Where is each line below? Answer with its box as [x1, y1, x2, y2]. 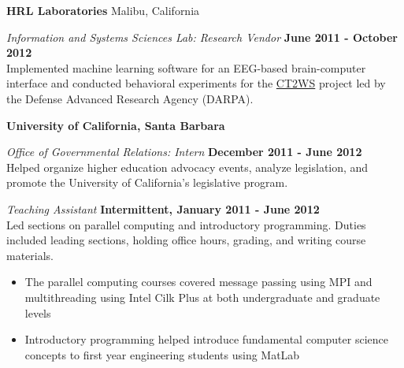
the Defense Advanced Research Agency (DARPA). [6, 90, 254, 106]
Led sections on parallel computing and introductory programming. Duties [6, 216, 366, 232]
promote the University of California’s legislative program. [6, 174, 288, 191]
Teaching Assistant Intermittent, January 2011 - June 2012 [6, 200, 320, 217]
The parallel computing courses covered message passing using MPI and [24, 273, 372, 290]
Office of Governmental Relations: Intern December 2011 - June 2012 [6, 143, 362, 160]
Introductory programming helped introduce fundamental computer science [24, 331, 388, 348]
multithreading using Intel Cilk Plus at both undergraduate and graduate [24, 288, 380, 305]
